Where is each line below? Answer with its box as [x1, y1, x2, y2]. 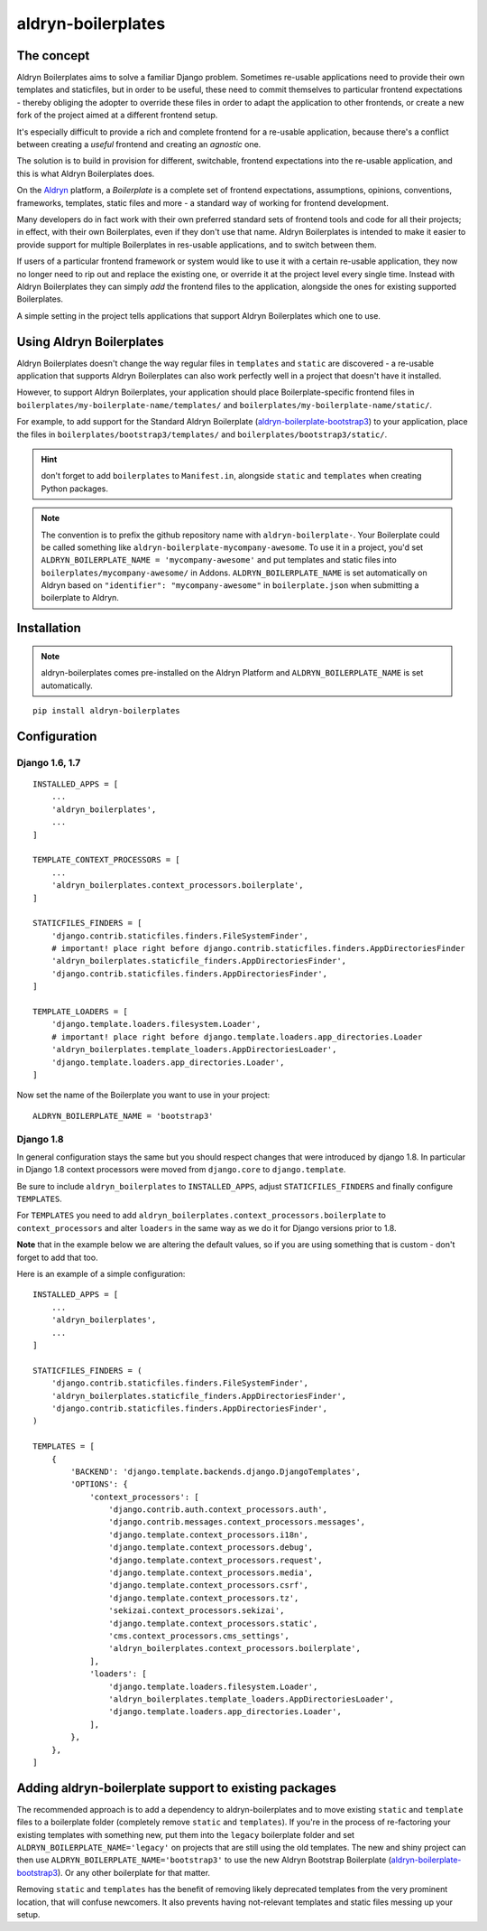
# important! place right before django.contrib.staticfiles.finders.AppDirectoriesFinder [51, 944, 466, 954]
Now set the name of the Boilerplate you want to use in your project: [16, 1089, 271, 1101]
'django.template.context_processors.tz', [108, 1592, 299, 1603]
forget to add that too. [16, 1252, 98, 1263]
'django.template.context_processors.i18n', [108, 1529, 308, 1540]
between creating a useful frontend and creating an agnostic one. [16, 139, 262, 150]
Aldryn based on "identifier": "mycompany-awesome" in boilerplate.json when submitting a [41, 580, 419, 591]
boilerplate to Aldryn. [41, 592, 119, 603]
